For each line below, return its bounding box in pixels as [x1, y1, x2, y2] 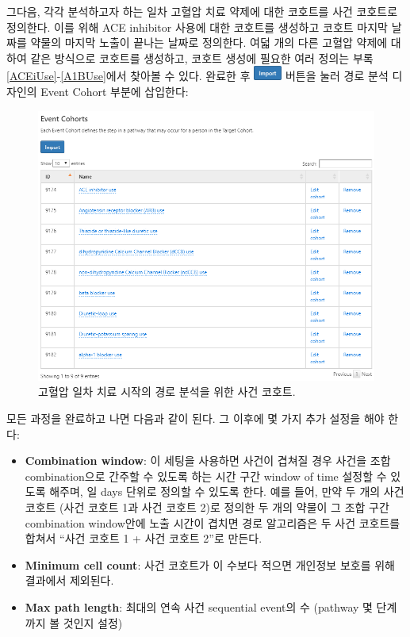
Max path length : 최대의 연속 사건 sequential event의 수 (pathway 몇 [25, 598, 373, 615]
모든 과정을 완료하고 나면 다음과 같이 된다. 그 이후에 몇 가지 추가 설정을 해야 [6, 409, 385, 426]
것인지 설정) [63, 614, 123, 631]
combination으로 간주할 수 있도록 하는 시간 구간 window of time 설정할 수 [25, 467, 387, 484]
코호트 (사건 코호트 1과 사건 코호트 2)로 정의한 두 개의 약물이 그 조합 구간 [25, 498, 389, 515]
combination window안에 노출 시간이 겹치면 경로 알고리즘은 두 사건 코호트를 [25, 514, 400, 531]
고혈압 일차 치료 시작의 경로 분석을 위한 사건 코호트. [38, 383, 296, 400]
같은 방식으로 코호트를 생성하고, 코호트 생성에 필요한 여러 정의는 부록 [30, 49, 374, 66]
